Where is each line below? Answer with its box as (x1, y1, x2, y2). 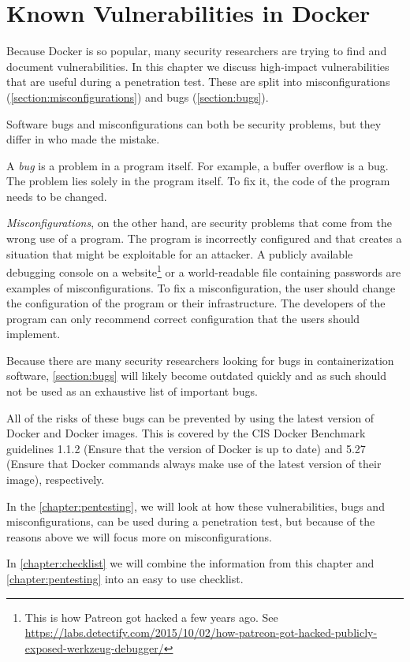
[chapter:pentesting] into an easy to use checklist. (6, 571, 244, 586)
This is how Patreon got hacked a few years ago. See (24, 608, 278, 625)
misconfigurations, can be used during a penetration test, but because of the (6, 513, 375, 530)
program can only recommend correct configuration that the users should (6, 310, 360, 326)
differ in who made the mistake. (6, 131, 160, 147)
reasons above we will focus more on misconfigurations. (6, 528, 272, 545)
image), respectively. (6, 471, 105, 488)
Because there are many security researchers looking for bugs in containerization (6, 351, 394, 368)
